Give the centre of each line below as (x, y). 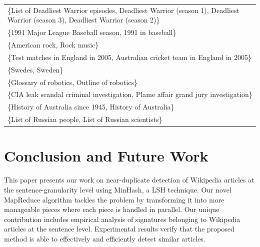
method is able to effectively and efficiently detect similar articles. (105, 238)
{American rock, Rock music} (53, 45)
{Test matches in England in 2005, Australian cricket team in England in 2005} (129, 57)
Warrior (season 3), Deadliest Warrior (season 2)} (84, 20)
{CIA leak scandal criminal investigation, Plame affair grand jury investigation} (130, 94)
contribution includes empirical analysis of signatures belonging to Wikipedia (122, 219)
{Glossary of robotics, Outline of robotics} (72, 82)
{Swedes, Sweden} (35, 69)
